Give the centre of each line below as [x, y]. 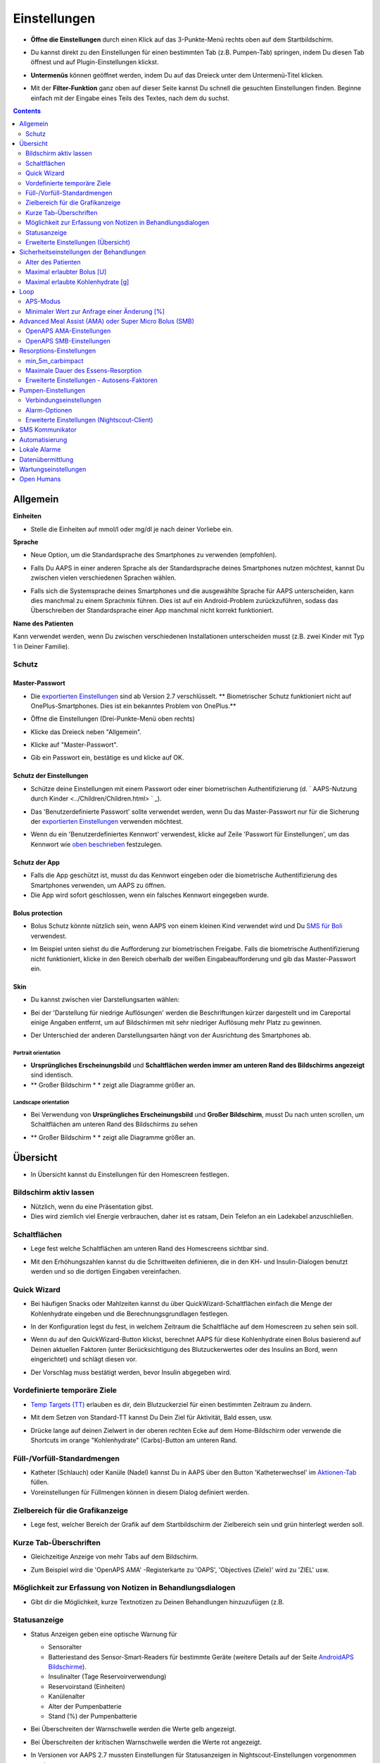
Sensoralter [65, 1647]
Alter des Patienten [53, 262]
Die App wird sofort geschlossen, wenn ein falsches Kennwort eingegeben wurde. [150, 895]
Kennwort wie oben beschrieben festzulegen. [97, 844]
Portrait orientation [37, 1053]
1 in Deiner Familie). [41, 646]
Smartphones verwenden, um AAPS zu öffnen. [98, 885]
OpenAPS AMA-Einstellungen [68, 331]
